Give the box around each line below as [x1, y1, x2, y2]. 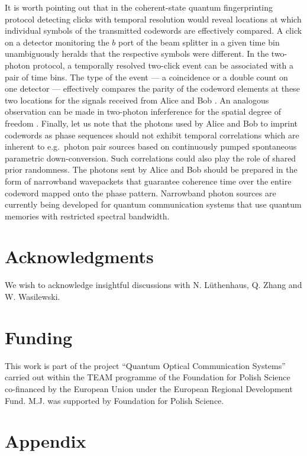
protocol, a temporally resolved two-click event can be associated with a [33, 59, 293, 71]
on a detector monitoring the [5, 35, 109, 48]
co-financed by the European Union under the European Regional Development [5, 382, 293, 394]
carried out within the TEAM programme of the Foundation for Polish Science [5, 371, 290, 383]
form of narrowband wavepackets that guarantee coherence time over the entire [5, 174, 292, 187]
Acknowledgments [5, 244, 154, 269]
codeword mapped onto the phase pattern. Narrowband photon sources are [5, 186, 276, 199]
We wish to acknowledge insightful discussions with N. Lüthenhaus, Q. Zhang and [5, 279, 302, 291]
